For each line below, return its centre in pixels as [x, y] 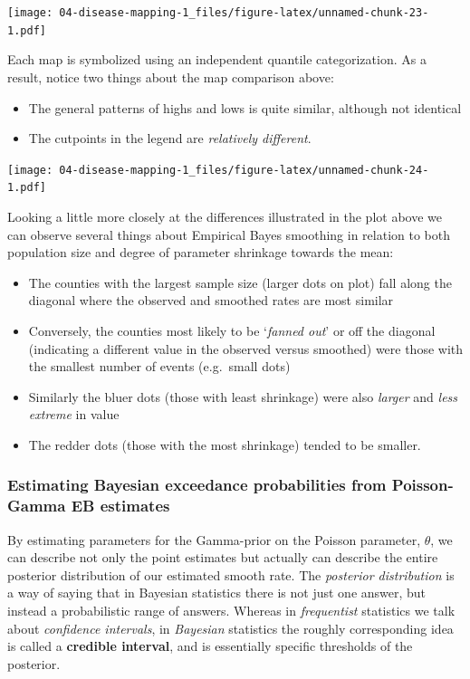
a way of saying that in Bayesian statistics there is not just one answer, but [217, 593]
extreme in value [74, 414]
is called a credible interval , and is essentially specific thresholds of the [210, 646]
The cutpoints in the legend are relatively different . [170, 138]
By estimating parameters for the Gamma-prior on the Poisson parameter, [214, 539]
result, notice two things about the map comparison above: [171, 77]
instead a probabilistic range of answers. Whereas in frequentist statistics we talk [231, 611]
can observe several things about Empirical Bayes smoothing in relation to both [229, 234]
